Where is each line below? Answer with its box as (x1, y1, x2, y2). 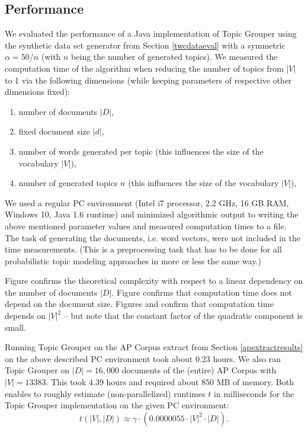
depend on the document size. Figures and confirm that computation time (5, 297, 274, 310)
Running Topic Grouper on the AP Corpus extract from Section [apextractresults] (5, 341, 303, 353)
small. (5, 321, 26, 333)
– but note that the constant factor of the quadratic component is (63, 309, 303, 322)
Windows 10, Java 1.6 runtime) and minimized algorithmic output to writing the (5, 208, 299, 220)
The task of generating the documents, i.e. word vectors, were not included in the (5, 231, 300, 244)
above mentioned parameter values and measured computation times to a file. (5, 219, 287, 232)
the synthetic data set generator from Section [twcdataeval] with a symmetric (5, 39, 285, 51)
